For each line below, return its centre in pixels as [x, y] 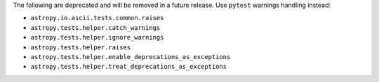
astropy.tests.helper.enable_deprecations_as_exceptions [131, 57]
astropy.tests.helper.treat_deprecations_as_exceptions [129, 67]
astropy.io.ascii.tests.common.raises [97, 18]
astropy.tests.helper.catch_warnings [95, 27]
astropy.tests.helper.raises [81, 47]
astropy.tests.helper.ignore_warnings [97, 38]
